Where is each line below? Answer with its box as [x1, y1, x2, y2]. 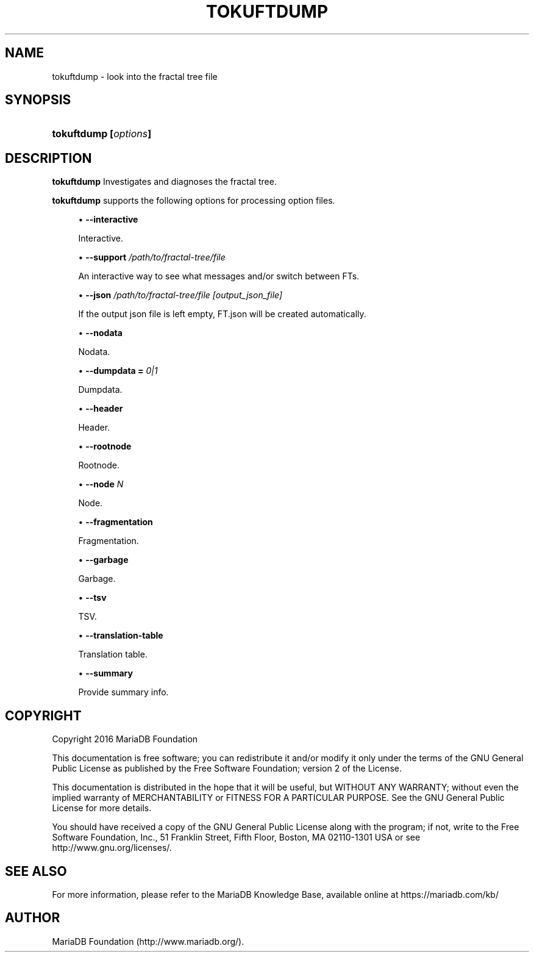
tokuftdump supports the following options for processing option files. [52, 195, 335, 206]
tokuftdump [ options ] [52, 127, 152, 140]
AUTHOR [5, 910, 60, 926]
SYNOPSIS [5, 92, 71, 108]
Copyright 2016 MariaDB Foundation [52, 734, 198, 745]
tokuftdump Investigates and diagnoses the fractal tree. [52, 176, 277, 187]
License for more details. [52, 803, 152, 814]
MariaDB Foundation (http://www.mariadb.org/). [52, 936, 244, 947]
